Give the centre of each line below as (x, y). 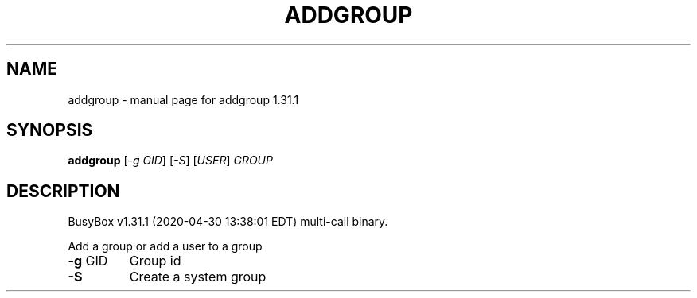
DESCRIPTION (63, 191)
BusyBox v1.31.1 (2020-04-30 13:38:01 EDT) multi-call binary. (228, 222)
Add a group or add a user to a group (165, 246)
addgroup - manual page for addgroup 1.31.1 (183, 99)
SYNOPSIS (50, 130)
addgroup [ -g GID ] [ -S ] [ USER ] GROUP (170, 161)
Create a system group (198, 277)
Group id (155, 261)
